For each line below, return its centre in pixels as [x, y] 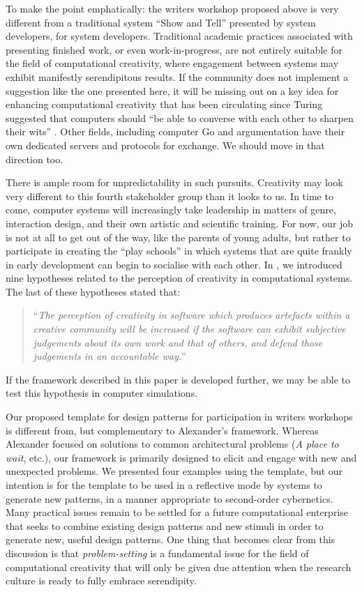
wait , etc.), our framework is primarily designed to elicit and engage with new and [181, 457]
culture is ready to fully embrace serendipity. [101, 580]
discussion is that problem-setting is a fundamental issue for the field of [157, 553]
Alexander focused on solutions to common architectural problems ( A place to [172, 444]
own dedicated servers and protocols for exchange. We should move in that [165, 145]
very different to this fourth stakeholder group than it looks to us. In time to [169, 196]
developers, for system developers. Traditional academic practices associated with [179, 36]
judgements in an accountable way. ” [110, 356]
